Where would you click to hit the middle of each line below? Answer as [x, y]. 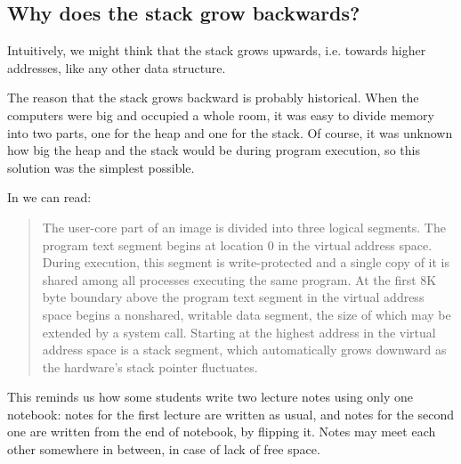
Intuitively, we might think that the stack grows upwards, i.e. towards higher [217, 50]
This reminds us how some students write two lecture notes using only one [210, 397]
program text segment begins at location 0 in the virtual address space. [237, 244]
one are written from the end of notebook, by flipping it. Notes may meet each [222, 431]
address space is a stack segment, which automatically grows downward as [244, 350]
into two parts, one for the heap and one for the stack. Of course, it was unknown [230, 132]
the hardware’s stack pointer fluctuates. [150, 366]
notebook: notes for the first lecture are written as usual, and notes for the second [230, 414]
